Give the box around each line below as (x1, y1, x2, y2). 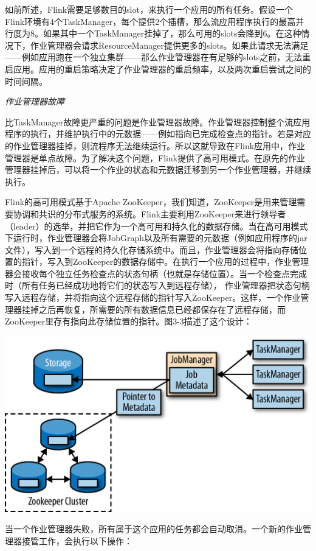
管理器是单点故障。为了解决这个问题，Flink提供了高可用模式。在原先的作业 (5, 151, 306, 164)
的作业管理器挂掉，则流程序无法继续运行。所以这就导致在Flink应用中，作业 (5, 139, 306, 152)
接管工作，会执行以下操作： (21, 534, 132, 547)
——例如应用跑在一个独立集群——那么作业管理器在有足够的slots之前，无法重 (5, 51, 311, 63)
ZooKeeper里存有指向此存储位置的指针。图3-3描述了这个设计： (5, 315, 252, 328)
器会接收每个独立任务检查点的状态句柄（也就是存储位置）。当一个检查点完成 (5, 267, 307, 279)
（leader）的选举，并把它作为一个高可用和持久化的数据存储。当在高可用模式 (5, 219, 308, 232)
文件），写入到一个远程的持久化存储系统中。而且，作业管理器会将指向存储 (5, 243, 298, 256)
